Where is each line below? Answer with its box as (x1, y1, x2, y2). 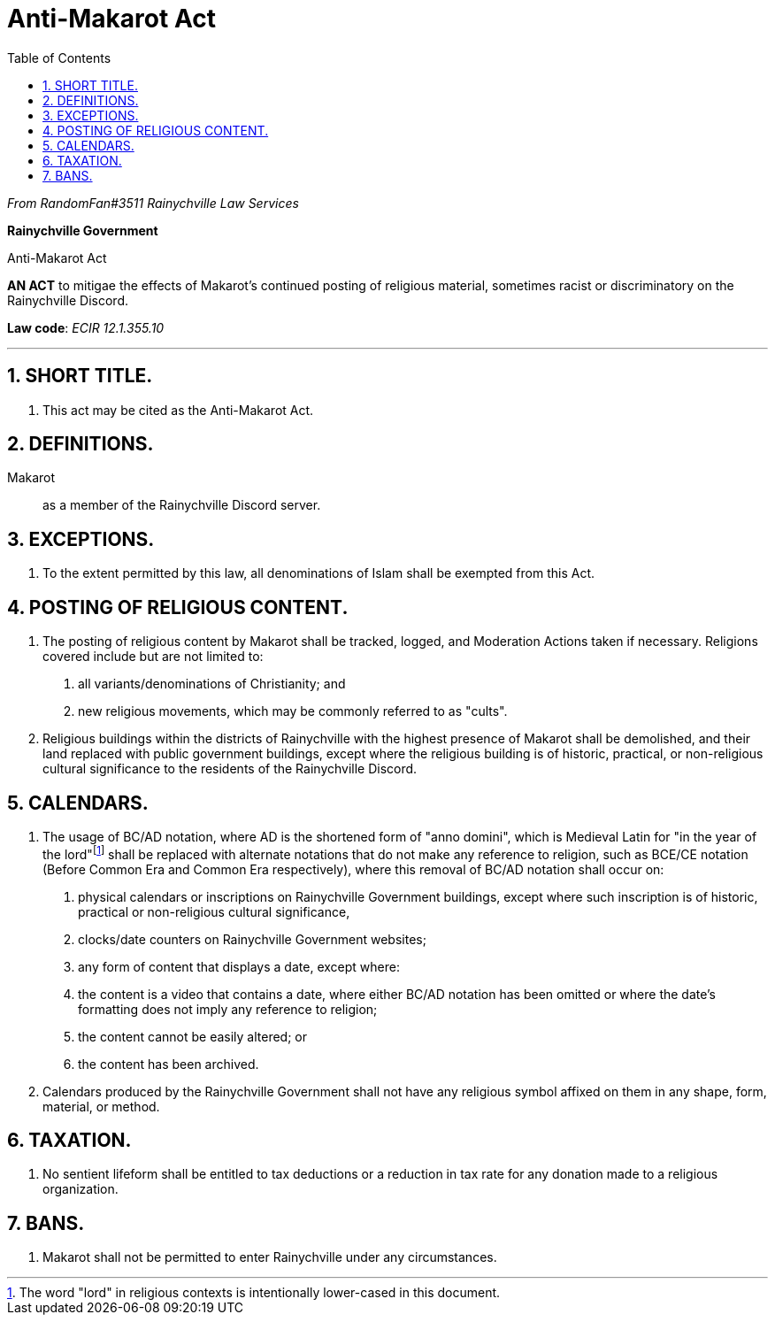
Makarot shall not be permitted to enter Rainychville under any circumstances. (42, 1249, 497, 1265)
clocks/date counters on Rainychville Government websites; (78, 931, 426, 947)
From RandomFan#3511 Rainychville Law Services (7, 195, 299, 211)
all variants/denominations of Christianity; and (78, 676, 346, 692)
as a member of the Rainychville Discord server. (42, 497, 321, 513)
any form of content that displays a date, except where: (78, 958, 400, 974)
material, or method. (42, 1098, 160, 1114)
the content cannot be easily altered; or (78, 1028, 308, 1044)
